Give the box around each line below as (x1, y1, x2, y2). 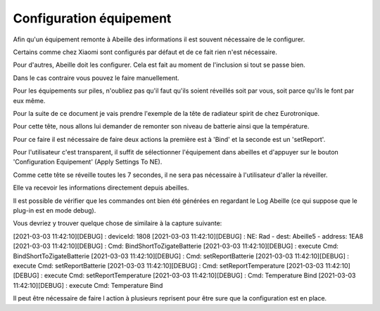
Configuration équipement (13, 11, 172, 26)
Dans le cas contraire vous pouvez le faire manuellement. (13, 74, 179, 82)
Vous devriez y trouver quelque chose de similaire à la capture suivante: (13, 219, 222, 227)
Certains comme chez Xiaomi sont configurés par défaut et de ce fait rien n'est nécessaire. (13, 48, 277, 56)
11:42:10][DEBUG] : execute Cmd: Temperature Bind (13, 281, 163, 289)
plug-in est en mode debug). (13, 206, 96, 215)
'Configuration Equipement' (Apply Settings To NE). (13, 158, 163, 166)
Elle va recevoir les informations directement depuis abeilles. (13, 183, 189, 192)
